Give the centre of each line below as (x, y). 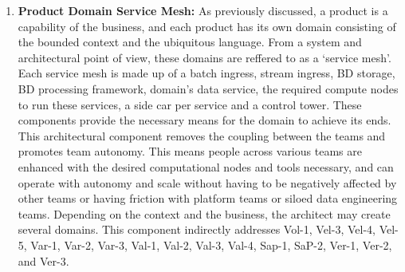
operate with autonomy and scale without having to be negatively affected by (207, 182)
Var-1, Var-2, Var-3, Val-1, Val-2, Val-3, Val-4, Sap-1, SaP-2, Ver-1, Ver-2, (211, 244)
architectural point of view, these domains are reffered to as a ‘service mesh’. (204, 57)
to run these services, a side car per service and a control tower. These (190, 104)
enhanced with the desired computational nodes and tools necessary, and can (206, 166)
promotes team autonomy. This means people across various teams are (190, 151)
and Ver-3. (43, 260)
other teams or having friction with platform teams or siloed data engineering (208, 198)
